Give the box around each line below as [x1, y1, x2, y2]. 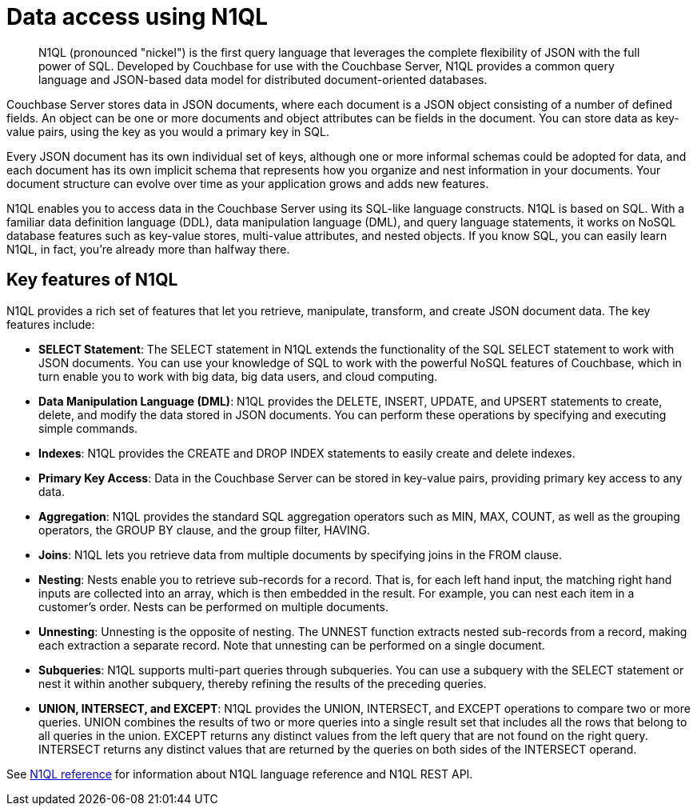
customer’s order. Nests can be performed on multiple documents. [38, 599, 388, 614]
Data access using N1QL [6, 3, 269, 30]
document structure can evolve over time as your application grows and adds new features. [6, 176, 489, 190]
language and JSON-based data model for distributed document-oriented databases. [38, 72, 488, 86]
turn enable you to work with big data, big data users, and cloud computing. [38, 369, 438, 383]
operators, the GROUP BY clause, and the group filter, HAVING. [38, 522, 370, 537]
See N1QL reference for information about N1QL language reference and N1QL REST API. [6, 766, 473, 781]
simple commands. [38, 421, 138, 435]
